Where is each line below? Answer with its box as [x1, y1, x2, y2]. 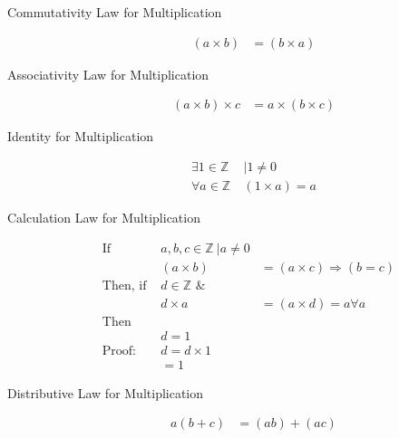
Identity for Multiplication [7, 127, 154, 146]
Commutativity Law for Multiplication [7, 3, 222, 21]
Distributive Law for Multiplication [7, 383, 204, 402]
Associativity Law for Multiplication [7, 64, 209, 83]
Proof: [102, 344, 137, 357]
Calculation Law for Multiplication [7, 207, 200, 226]
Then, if [102, 279, 147, 292]
